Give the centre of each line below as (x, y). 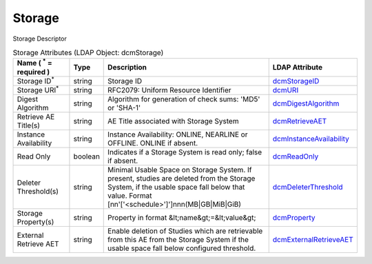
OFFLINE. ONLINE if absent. (153, 143)
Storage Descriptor (40, 39)
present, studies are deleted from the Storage (182, 179)
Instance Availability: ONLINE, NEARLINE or (178, 134)
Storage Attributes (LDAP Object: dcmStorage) (88, 53)
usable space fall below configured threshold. (182, 248)
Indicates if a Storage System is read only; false (185, 152)
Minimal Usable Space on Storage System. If (180, 170)
